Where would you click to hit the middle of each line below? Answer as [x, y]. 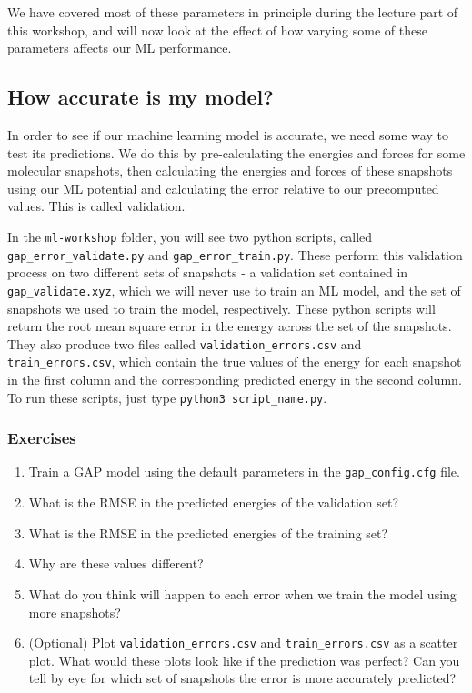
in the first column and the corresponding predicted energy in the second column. [235, 380]
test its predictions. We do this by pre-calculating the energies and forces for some [236, 152]
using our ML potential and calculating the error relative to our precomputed [223, 188]
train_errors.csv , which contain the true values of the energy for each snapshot [235, 362]
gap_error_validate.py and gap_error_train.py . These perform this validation [235, 254]
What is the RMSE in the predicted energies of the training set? [208, 532]
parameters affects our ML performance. [120, 48]
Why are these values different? [116, 563]
